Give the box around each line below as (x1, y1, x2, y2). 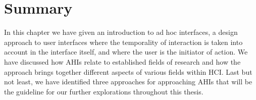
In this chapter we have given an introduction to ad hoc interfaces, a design (4, 27, 238, 37)
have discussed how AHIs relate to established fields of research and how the (4, 56, 241, 67)
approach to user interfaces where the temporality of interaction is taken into (4, 36, 243, 47)
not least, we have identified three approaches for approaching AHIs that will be (4, 76, 252, 87)
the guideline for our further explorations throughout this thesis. (4, 86, 203, 96)
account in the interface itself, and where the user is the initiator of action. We (4, 46, 248, 57)
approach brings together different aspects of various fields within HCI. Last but (4, 66, 252, 77)
